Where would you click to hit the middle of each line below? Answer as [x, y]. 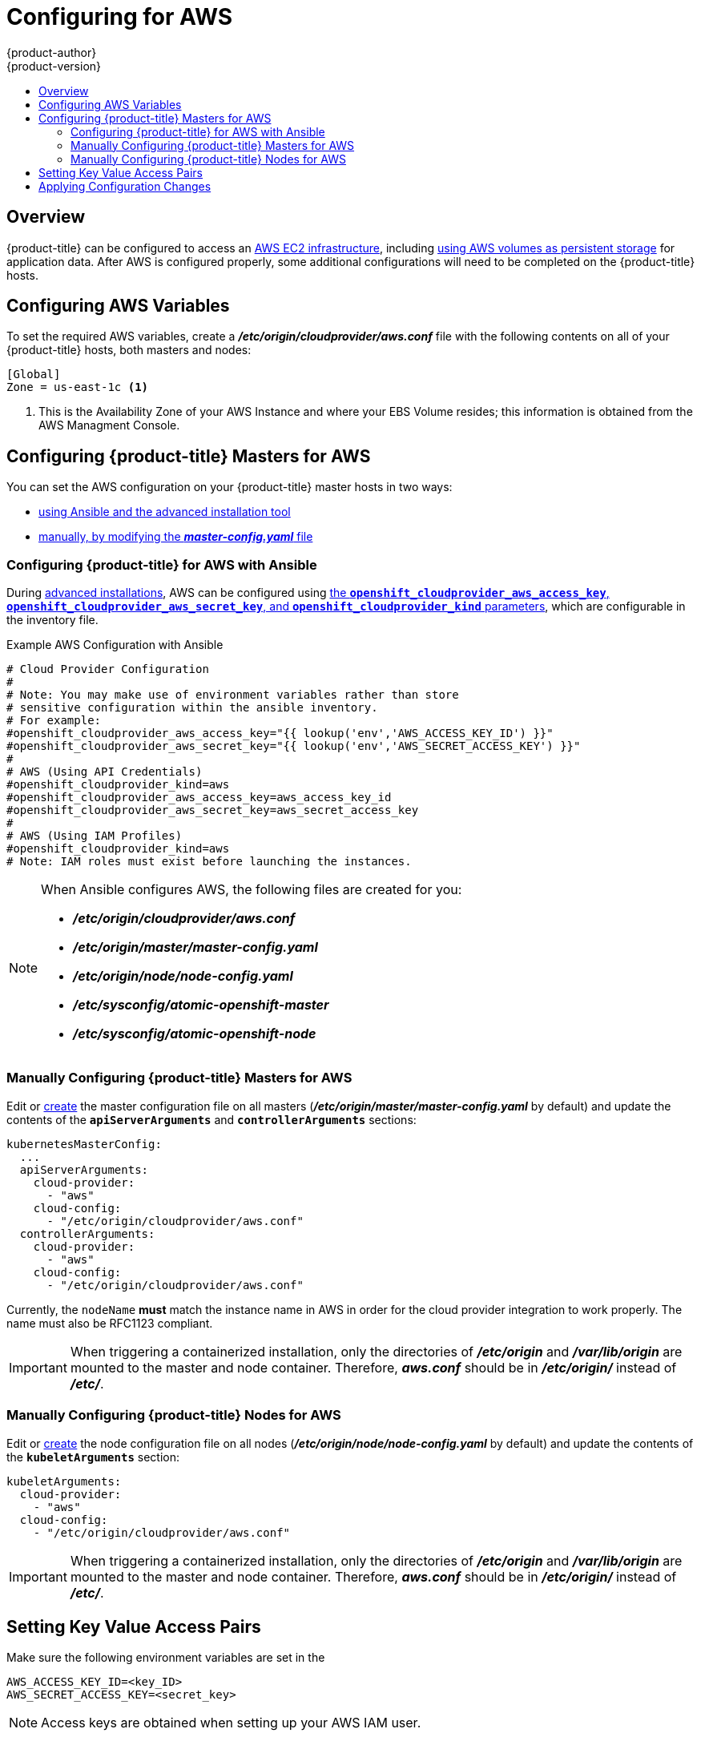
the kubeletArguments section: [93, 1457]
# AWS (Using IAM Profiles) [95, 836]
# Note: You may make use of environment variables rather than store [233, 695]
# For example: [54, 721]
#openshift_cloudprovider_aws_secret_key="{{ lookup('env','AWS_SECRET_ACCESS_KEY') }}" [294, 746]
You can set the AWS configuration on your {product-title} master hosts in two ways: [230, 487]
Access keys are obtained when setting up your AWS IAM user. [231, 1723]
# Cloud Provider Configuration [108, 669]
